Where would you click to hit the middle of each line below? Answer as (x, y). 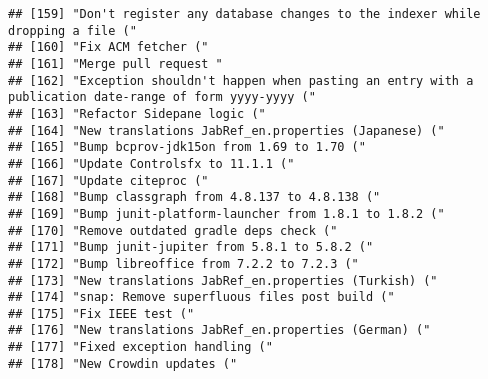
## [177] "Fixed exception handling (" (140, 347)
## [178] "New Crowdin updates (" (123, 363)
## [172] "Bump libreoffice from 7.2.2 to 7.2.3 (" (183, 263)
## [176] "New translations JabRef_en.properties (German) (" (219, 330)
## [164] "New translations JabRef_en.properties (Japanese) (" (226, 130)
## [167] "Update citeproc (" (108, 180)
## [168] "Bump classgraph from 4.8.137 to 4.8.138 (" (194, 197)
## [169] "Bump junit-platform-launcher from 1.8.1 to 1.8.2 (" (226, 213)
